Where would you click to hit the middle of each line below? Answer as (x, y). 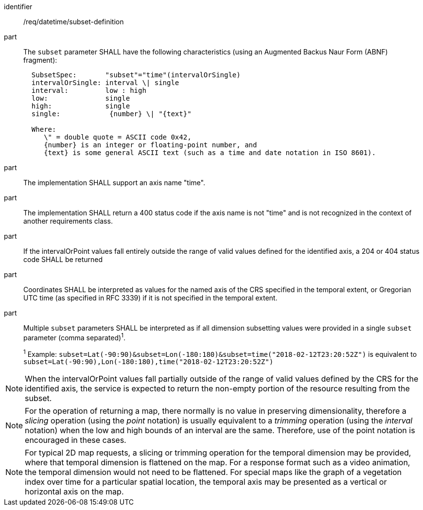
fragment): (40, 60)
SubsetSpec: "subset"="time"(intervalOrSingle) (136, 75)
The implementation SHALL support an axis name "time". (114, 183)
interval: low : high (89, 90)
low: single (81, 98)
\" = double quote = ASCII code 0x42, (118, 137)
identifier (18, 7)
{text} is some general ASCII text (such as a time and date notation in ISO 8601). (210, 153)
